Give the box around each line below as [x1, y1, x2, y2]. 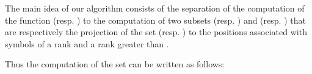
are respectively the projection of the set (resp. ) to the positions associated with [5, 25, 307, 38]
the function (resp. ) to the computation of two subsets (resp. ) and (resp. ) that [5, 13, 306, 26]
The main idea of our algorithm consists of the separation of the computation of [5, 2, 305, 14]
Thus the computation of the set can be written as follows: [5, 58, 225, 70]
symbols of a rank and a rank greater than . [5, 37, 169, 50]
